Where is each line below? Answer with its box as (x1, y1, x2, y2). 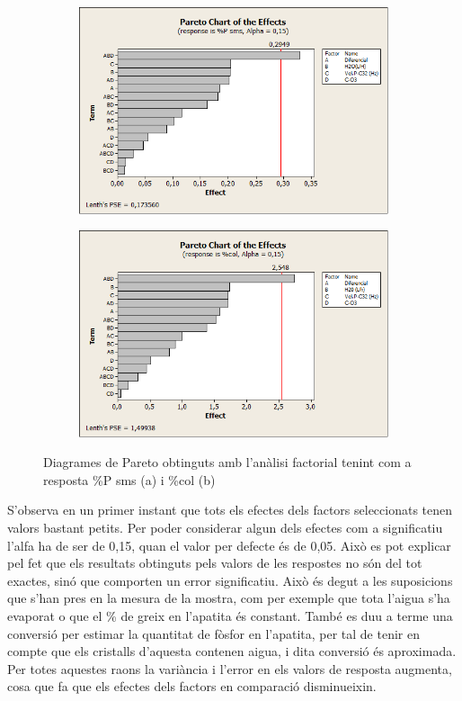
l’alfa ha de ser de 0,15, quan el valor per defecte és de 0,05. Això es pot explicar (7, 535, 451, 554)
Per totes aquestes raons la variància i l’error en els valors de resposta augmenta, (7, 659, 452, 678)
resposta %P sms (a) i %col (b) (43, 470, 216, 489)
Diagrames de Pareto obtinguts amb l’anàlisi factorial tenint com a (43, 453, 412, 472)
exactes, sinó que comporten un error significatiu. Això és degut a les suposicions (7, 571, 453, 589)
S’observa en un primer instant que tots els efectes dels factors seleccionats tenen (7, 500, 453, 519)
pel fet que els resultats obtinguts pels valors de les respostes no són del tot (7, 553, 422, 572)
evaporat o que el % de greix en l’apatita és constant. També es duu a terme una (7, 606, 453, 625)
